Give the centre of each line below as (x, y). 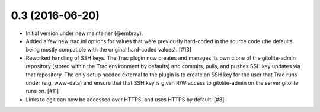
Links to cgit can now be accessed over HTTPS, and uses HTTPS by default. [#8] (125, 99)
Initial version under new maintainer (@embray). (84, 33)
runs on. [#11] (42, 91)
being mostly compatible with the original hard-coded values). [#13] (109, 50)
